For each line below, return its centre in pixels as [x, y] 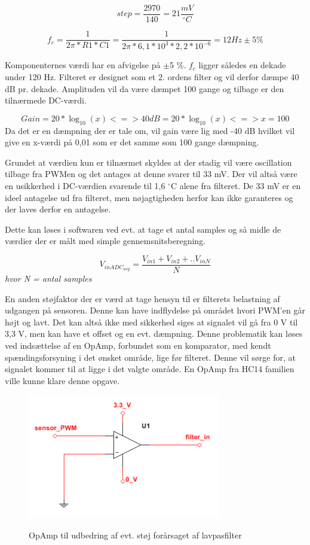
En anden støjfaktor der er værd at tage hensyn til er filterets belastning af [142, 298]
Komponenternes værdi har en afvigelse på [83, 65]
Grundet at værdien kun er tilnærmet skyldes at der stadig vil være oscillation [148, 162]
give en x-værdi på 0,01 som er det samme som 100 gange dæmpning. [132, 142]
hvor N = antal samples [48, 278]
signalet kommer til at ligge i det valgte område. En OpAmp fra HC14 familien [150, 369]
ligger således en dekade [242, 65]
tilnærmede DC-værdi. [46, 100]
